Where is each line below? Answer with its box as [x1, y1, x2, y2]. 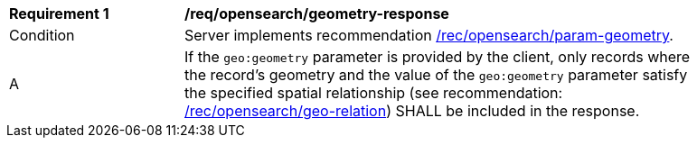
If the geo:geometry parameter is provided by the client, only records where [184, 48, 691, 66]
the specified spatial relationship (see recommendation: [184, 84, 563, 102]
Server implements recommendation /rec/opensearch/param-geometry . [184, 26, 673, 44]
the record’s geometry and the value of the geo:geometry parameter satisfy [184, 66, 688, 84]
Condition [9, 26, 75, 44]
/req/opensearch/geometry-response [184, 5, 449, 23]
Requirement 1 [9, 5, 109, 23]
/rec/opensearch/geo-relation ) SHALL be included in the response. [184, 102, 640, 120]
